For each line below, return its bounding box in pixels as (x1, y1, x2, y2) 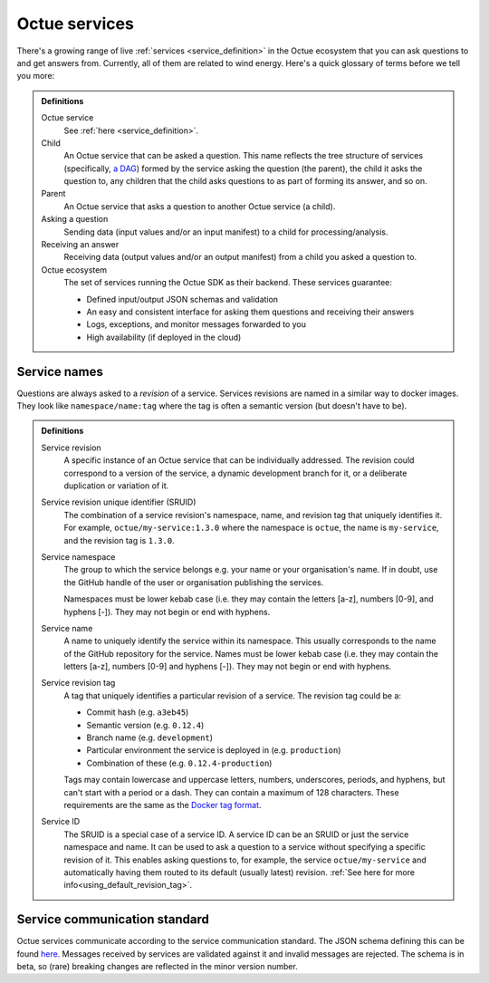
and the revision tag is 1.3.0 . (63, 535, 176, 545)
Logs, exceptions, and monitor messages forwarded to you (86, 319, 307, 330)
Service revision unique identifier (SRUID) (41, 496, 197, 507)
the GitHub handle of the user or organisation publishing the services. (63, 576, 324, 588)
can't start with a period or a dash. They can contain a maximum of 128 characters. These (63, 786, 399, 797)
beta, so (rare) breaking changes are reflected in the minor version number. (16, 961, 298, 972)
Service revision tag (41, 678, 116, 689)
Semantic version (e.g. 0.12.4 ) (86, 719, 205, 730)
